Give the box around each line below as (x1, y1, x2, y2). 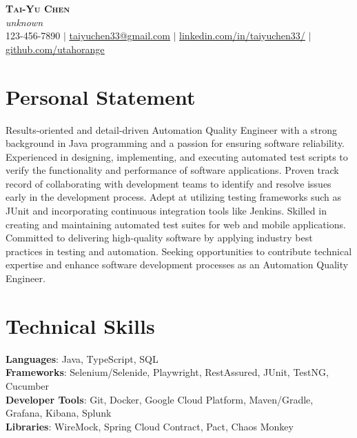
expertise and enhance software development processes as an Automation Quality (6, 257, 349, 272)
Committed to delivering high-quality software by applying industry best (6, 230, 313, 245)
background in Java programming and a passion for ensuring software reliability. (6, 136, 345, 150)
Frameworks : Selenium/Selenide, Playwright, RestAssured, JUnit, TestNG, (6, 365, 329, 379)
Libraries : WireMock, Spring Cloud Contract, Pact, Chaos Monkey (6, 419, 294, 433)
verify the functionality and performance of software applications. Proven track (6, 163, 339, 177)
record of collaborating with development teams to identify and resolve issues (6, 176, 331, 190)
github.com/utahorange (6, 41, 105, 56)
